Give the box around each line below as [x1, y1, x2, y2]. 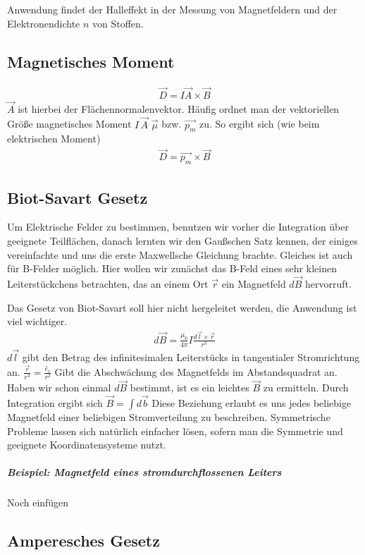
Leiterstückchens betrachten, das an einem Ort [7, 276, 209, 291]
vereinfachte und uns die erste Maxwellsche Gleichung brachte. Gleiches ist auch [7, 247, 353, 262]
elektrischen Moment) [7, 131, 101, 146]
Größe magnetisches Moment [7, 116, 132, 131]
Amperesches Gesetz [7, 530, 160, 551]
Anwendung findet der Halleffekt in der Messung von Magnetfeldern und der [7, 2, 338, 16]
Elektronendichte [7, 16, 80, 30]
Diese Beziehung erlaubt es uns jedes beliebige [151, 396, 352, 410]
